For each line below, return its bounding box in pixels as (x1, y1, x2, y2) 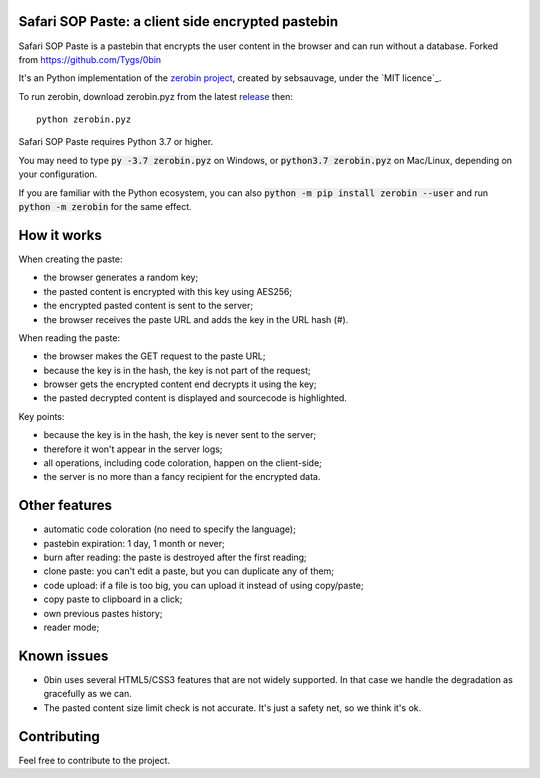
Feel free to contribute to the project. (18, 754, 170, 766)
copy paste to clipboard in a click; (43, 593, 183, 605)
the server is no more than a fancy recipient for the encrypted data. (43, 471, 321, 483)
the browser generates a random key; (43, 271, 199, 284)
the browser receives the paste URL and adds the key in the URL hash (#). (43, 313, 349, 325)
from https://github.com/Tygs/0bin (18, 53, 162, 65)
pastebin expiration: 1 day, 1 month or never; (43, 537, 225, 549)
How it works (18, 226, 102, 244)
